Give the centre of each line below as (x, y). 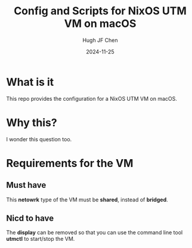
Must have (26, 185)
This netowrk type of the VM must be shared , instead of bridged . (87, 199)
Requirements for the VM (70, 163)
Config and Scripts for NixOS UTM (100, 11)
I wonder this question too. (39, 139)
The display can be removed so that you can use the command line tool (95, 232)
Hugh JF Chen (100, 40)
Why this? (32, 123)
